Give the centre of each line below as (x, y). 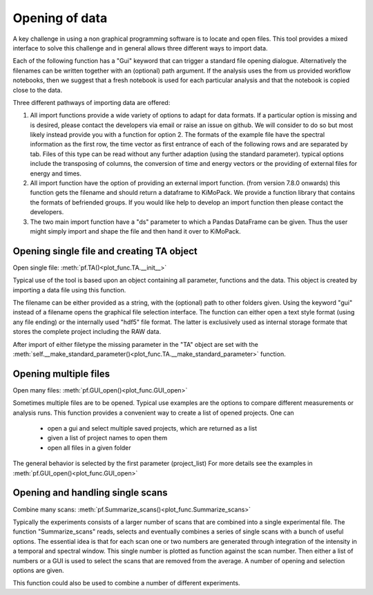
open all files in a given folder (89, 447)
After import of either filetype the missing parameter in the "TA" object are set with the (135, 344)
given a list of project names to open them (107, 438)
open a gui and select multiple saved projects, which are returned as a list (152, 428)
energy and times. (56, 173)
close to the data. (37, 90)
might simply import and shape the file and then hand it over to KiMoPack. (135, 231)
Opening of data (60, 18)
